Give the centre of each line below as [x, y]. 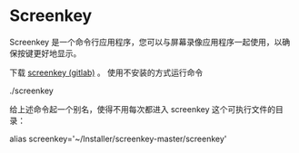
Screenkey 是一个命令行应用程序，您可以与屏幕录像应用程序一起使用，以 [146, 42]
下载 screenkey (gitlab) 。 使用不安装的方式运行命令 [106, 72]
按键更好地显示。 [49, 53]
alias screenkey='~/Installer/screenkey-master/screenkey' [118, 139]
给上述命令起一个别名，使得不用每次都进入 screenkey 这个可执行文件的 [143, 109]
